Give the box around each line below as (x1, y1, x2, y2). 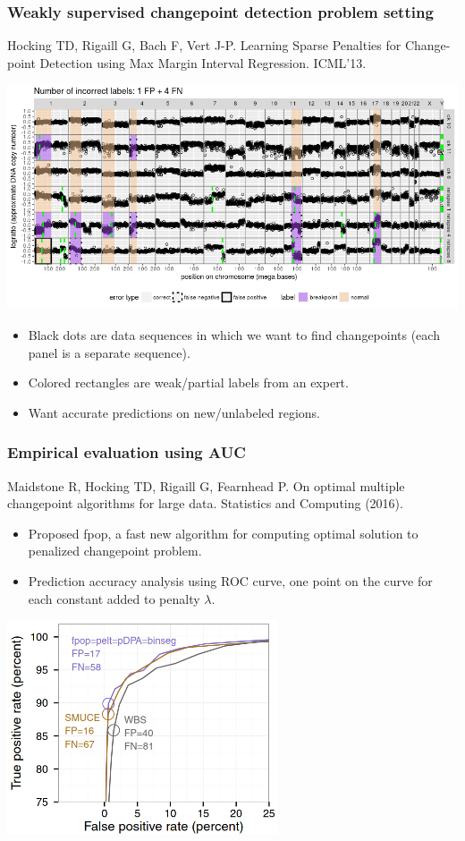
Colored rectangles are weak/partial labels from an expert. (28, 373, 349, 392)
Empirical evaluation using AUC (7, 441, 246, 463)
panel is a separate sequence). (28, 343, 190, 361)
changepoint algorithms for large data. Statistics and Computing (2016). (7, 494, 403, 513)
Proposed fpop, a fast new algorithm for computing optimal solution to (28, 523, 418, 542)
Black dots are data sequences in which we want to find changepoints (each (28, 326, 440, 344)
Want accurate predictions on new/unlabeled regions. (28, 403, 320, 421)
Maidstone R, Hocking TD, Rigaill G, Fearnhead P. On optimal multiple (7, 476, 405, 495)
